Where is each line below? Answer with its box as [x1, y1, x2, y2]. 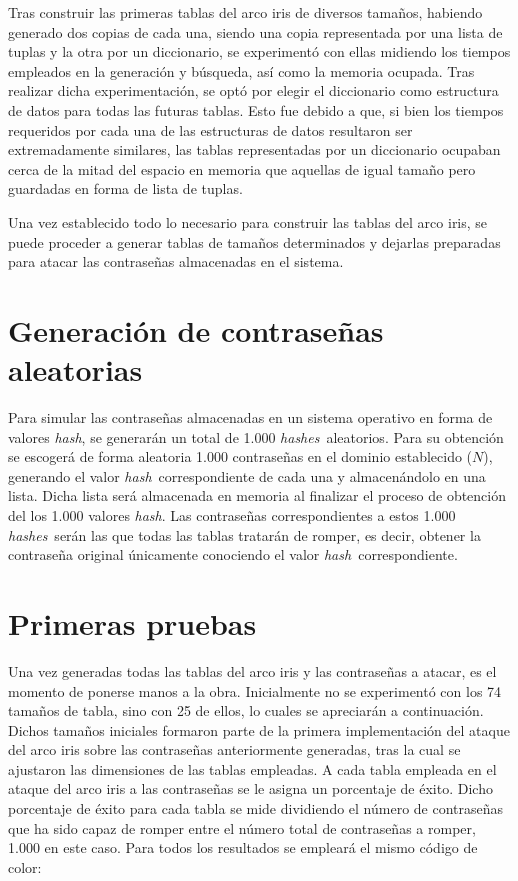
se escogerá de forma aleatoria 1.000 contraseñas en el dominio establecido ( [8, 446, 473, 467]
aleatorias [8, 349, 143, 390]
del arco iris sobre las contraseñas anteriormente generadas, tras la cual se [8, 739, 461, 760]
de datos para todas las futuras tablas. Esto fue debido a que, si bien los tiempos [8, 99, 504, 120]
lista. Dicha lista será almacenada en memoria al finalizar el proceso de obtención [8, 485, 507, 506]
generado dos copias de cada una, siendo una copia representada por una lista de [8, 21, 503, 42]
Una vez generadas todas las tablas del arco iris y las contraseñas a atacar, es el [8, 660, 497, 681]
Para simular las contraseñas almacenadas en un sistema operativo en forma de [8, 407, 493, 428]
